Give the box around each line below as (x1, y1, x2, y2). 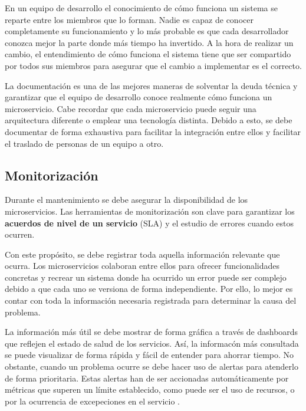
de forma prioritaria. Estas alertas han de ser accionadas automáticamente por (5, 371, 289, 384)
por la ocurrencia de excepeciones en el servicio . (5, 394, 180, 407)
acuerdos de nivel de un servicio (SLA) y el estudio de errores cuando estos (5, 216, 294, 229)
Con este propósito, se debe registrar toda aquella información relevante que (5, 248, 280, 260)
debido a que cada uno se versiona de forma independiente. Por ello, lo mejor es (5, 282, 293, 295)
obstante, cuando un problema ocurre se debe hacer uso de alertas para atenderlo (5, 360, 298, 373)
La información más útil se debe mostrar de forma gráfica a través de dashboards (5, 325, 298, 338)
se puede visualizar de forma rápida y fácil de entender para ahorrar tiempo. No (5, 348, 294, 361)
